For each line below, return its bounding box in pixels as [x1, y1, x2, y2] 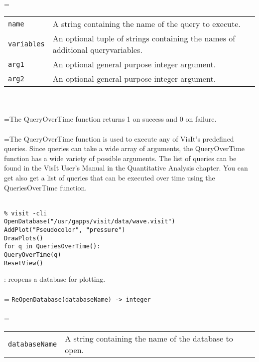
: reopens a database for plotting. [4, 274, 106, 284]
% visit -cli [4, 209, 47, 217]
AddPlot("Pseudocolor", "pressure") [4, 226, 126, 234]
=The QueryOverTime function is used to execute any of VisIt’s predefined [4, 133, 234, 144]
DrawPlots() [4, 234, 43, 242]
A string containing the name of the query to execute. [52, 18, 241, 30]
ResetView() [4, 259, 43, 267]
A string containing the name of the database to [65, 333, 233, 345]
